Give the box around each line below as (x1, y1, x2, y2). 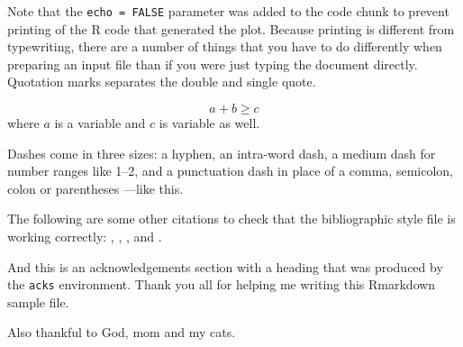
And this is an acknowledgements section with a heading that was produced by (7, 257, 443, 276)
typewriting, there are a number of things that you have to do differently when (7, 37, 442, 56)
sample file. (7, 292, 69, 311)
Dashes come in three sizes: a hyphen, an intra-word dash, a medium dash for (7, 143, 436, 162)
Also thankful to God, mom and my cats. (7, 323, 236, 342)
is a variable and (54, 114, 146, 132)
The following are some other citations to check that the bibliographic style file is (7, 209, 456, 228)
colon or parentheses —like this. (7, 178, 184, 197)
